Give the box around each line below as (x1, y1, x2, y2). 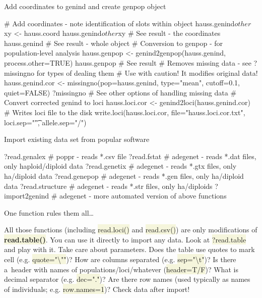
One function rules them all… (4, 207, 94, 218)
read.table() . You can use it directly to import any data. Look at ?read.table (4, 234, 246, 244)
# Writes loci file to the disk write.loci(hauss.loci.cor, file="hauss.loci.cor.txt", (4, 107, 245, 117)
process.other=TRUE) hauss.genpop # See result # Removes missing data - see (4, 57, 251, 68)
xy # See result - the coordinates (118, 28, 221, 38)
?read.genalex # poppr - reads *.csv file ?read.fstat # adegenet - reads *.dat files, (4, 151, 256, 161)
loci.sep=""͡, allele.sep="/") (4, 117, 87, 127)
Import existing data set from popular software (4, 134, 150, 144)
